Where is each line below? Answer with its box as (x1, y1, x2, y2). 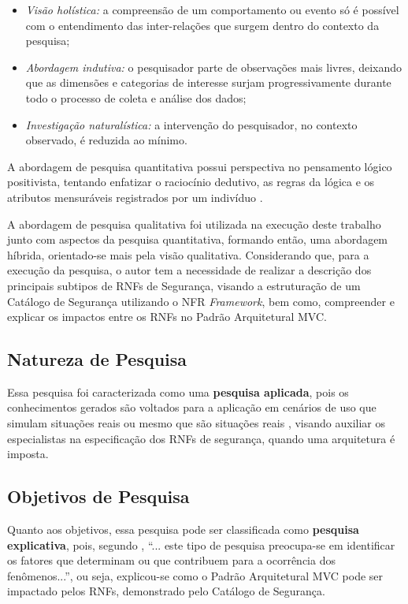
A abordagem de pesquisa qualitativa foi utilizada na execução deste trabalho (7, 215, 381, 232)
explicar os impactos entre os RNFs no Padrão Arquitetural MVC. (7, 308, 327, 325)
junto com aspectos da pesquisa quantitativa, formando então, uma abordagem (7, 231, 388, 248)
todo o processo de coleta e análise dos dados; (25, 89, 247, 106)
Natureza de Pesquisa (7, 347, 187, 371)
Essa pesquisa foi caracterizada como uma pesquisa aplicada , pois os (7, 383, 349, 400)
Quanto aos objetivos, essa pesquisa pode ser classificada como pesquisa (7, 521, 359, 538)
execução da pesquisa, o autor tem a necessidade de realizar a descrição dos (7, 262, 372, 278)
